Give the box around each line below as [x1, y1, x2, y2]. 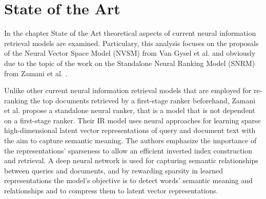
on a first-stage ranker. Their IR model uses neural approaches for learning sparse [4, 115, 261, 125]
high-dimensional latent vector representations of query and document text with [4, 125, 256, 136]
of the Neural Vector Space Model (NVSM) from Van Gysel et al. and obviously [4, 48, 256, 58]
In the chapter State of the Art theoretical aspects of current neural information [4, 28, 256, 38]
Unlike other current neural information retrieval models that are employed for [4, 85, 252, 96]
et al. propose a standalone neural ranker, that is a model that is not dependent [4, 105, 255, 116]
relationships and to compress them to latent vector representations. [4, 185, 218, 196]
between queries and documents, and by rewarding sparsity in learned [4, 165, 223, 175]
